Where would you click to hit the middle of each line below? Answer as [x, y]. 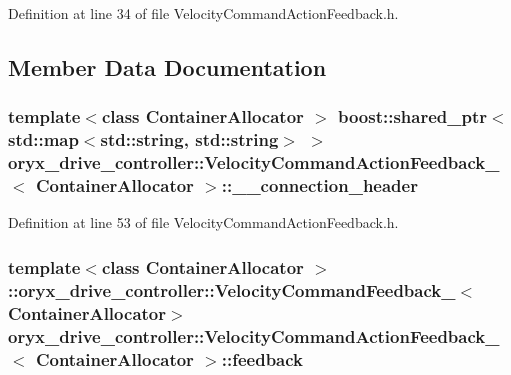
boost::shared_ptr [412, 116]
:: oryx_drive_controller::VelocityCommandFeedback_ [232, 289]
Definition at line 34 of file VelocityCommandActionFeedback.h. [203, 13]
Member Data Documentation [167, 66]
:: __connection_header [319, 185]
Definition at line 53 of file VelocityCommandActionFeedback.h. [203, 222]
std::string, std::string [189, 139]
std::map [43, 139]
